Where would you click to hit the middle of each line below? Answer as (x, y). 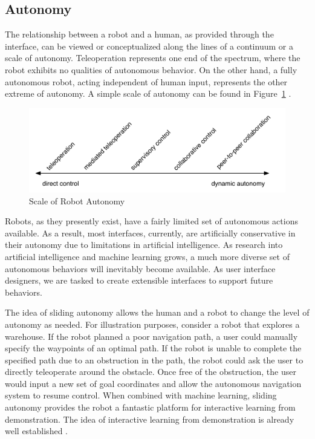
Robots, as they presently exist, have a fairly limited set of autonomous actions (151, 221)
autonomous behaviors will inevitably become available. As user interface (140, 268)
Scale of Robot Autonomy (77, 200)
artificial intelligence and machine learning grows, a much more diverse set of (147, 256)
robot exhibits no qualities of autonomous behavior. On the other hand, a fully (151, 69)
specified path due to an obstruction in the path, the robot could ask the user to (154, 359)
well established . (36, 431)
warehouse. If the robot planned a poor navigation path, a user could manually (151, 336)
